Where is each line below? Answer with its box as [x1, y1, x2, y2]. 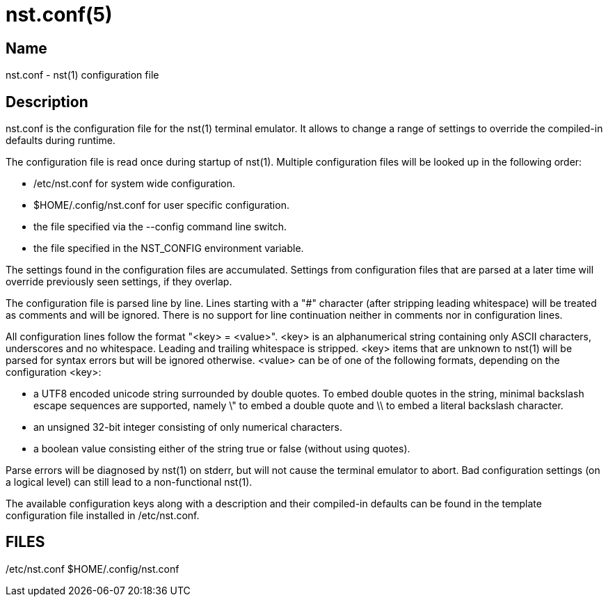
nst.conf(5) [6, 3, 113, 26]
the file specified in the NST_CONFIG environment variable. [33, 242, 304, 255]
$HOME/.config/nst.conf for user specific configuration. [33, 199, 289, 212]
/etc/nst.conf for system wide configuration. [33, 177, 236, 190]
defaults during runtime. [6, 134, 115, 147]
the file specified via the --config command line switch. [33, 221, 287, 233]
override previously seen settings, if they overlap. [6, 276, 232, 288]
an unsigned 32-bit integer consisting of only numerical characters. [33, 421, 342, 434]
